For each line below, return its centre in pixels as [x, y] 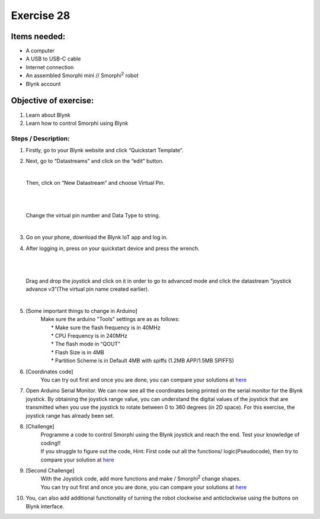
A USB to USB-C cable [53, 59]
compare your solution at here [77, 460]
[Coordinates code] [49, 371]
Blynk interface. [45, 506]
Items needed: [38, 36]
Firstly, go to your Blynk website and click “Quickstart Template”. [105, 150]
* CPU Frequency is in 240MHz [89, 336]
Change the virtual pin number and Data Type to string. [93, 216]
